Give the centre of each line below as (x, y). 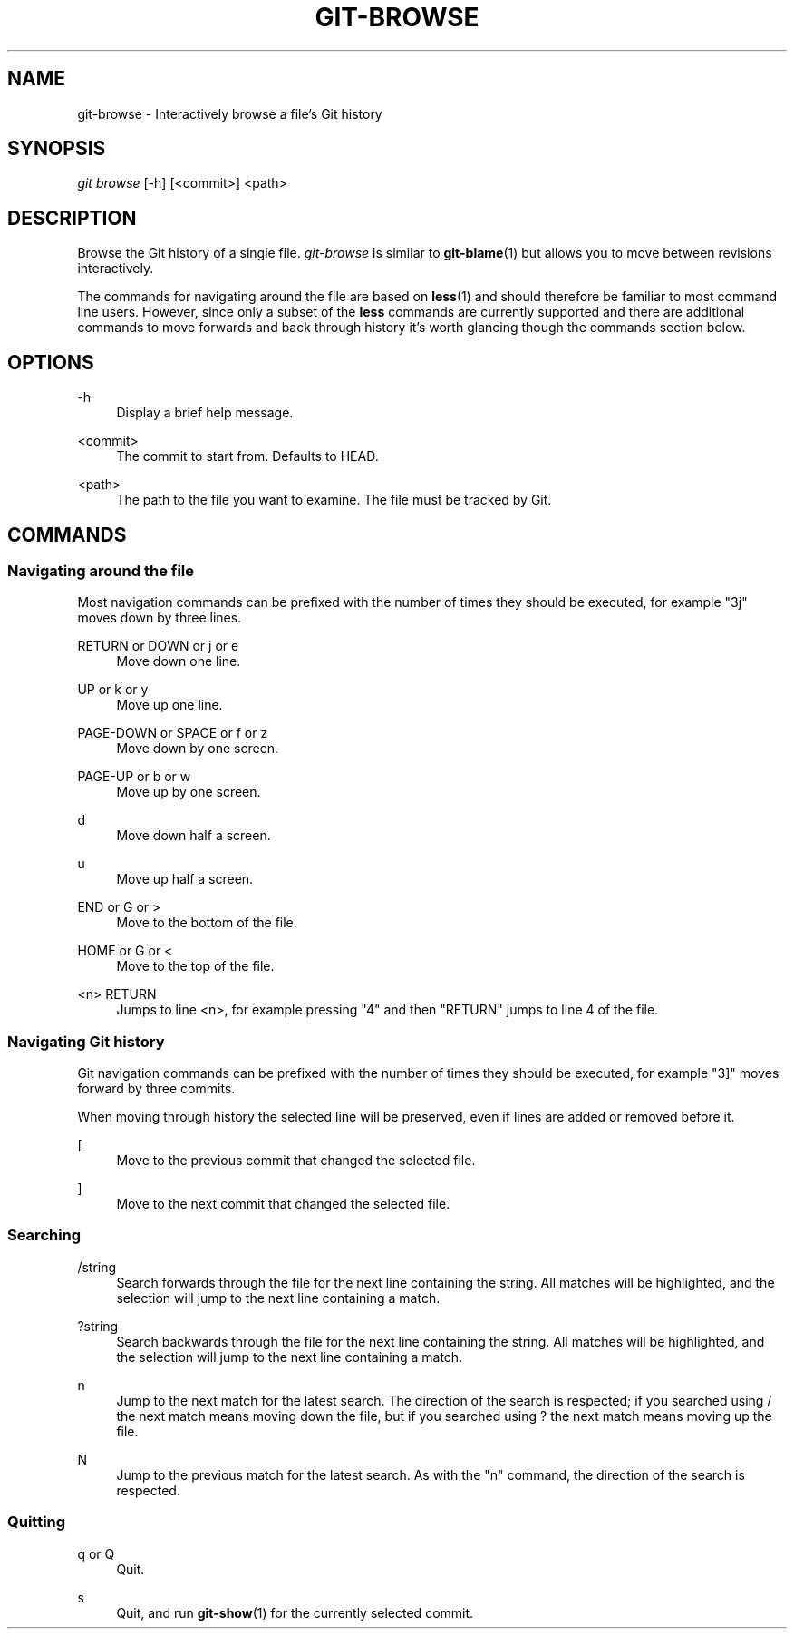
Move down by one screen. (198, 749)
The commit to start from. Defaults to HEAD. (247, 456)
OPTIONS (51, 362)
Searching (44, 1235)
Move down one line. (179, 661)
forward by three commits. (156, 1089)
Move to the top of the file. (195, 966)
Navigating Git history (86, 1041)
